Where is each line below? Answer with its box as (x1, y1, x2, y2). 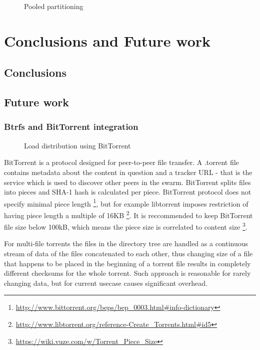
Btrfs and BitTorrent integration (4, 120, 138, 133)
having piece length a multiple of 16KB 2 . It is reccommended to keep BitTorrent (4, 208, 253, 220)
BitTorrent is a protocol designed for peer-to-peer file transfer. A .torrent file (4, 157, 239, 167)
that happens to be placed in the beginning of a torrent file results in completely (4, 258, 251, 268)
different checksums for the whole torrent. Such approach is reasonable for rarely (4, 268, 251, 278)
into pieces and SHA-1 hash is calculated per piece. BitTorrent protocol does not (4, 187, 251, 197)
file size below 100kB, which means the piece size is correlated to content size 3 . (4, 220, 247, 232)
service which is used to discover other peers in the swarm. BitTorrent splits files (4, 177, 251, 187)
